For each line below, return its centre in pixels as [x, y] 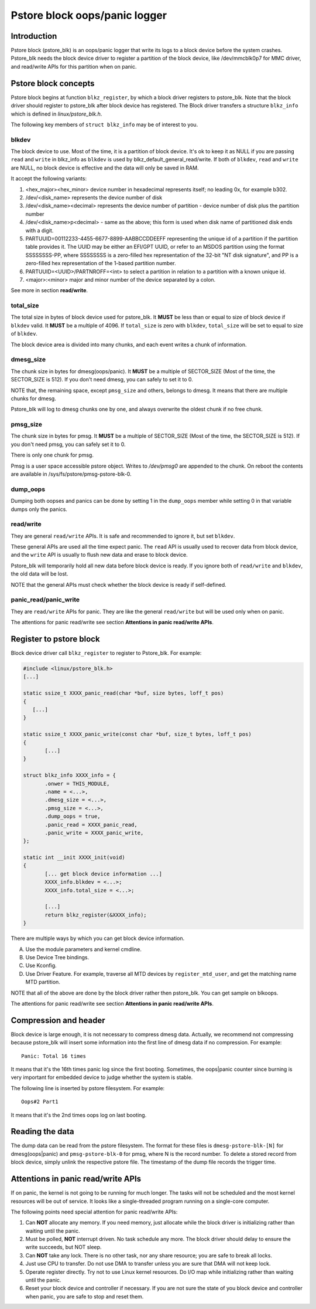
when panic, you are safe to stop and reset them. [85, 1296]
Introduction [34, 36]
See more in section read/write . [49, 290]
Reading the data [42, 1132]
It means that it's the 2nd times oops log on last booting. [79, 1115]
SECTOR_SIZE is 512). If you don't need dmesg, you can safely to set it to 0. [102, 380]
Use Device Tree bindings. [57, 957]
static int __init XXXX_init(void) [74, 858]
